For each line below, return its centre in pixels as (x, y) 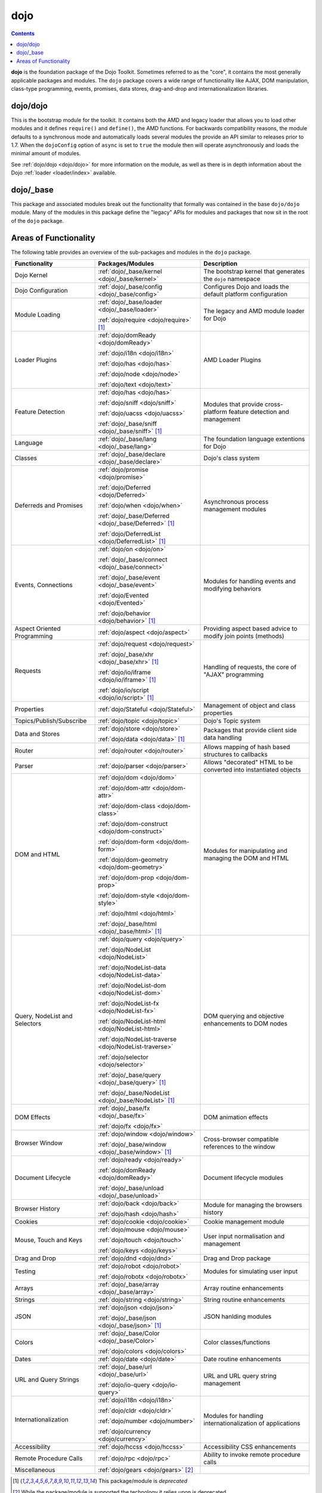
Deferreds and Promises (49, 506)
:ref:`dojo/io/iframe (125, 672)
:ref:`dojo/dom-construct (133, 824)
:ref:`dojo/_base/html (128, 924)
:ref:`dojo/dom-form (126, 842)
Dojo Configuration (41, 291)
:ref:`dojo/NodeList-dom (132, 985)
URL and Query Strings (47, 1380)
